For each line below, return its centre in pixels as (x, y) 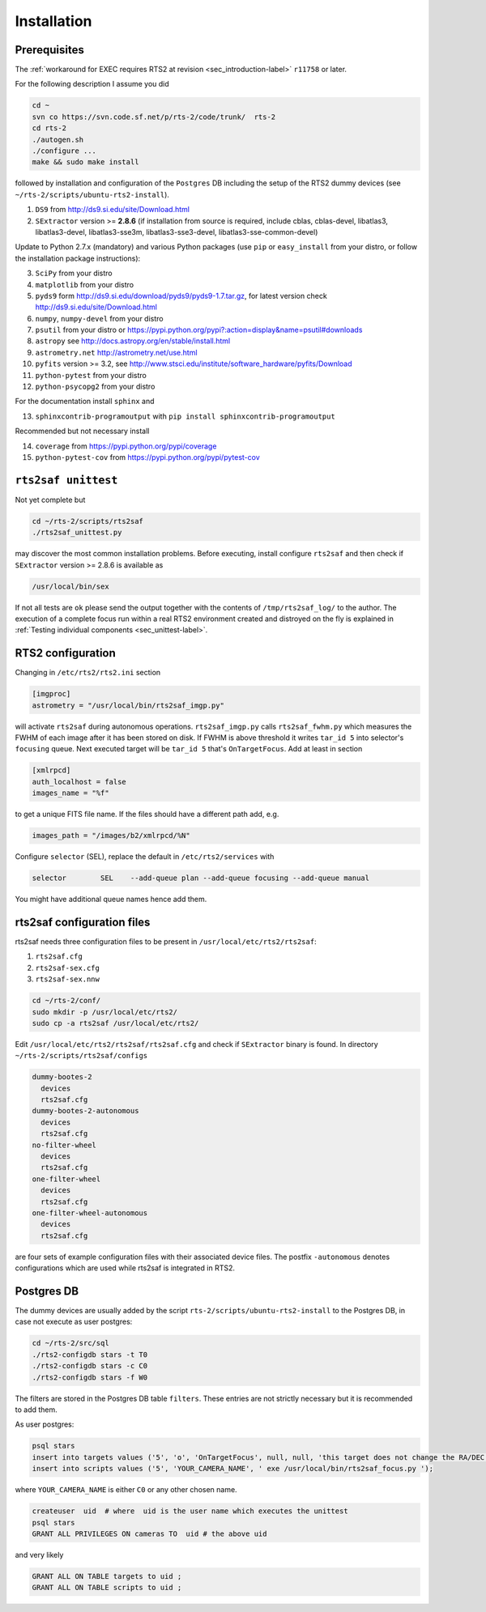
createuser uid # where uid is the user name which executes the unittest (190, 1511)
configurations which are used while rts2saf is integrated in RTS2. (125, 1268)
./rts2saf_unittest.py (77, 533)
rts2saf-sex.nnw (68, 979)
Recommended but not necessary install (82, 431)
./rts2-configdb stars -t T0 (90, 1355)
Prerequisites (49, 50)
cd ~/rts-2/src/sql (70, 1343)
